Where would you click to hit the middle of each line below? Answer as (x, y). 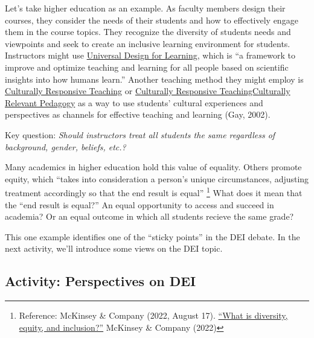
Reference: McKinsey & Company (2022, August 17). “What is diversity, (153, 315)
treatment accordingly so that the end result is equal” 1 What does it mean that (154, 192)
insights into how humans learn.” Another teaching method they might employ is (154, 79)
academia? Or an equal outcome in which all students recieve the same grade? (149, 216)
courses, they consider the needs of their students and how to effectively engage (152, 20)
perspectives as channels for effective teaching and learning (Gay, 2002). (138, 114)
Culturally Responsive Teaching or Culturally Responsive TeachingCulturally (148, 91)
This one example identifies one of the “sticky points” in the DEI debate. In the (152, 236)
